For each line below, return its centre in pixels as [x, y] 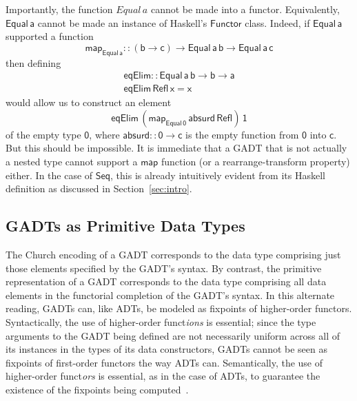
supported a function [50, 36]
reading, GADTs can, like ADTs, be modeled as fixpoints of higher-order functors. [179, 308]
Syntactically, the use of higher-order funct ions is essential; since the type [161, 321]
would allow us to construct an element [89, 102]
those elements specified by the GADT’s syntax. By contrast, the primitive [164, 268]
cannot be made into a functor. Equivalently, [245, 9]
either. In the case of [49, 175]
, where [104, 134]
